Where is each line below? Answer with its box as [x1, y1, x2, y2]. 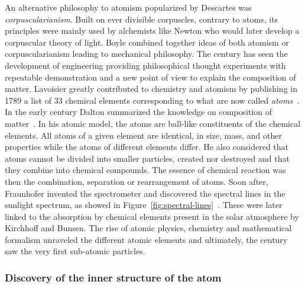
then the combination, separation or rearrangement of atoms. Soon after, [5, 175, 268, 187]
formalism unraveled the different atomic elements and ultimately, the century [5, 233, 288, 245]
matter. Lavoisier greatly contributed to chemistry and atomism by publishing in [5, 82, 297, 95]
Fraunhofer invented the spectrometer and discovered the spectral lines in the [5, 187, 285, 199]
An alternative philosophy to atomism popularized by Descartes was [5, 1, 252, 13]
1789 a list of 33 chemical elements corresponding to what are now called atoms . [5, 94, 300, 106]
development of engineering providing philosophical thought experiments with [5, 59, 286, 71]
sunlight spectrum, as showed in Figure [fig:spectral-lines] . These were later [5, 199, 283, 211]
